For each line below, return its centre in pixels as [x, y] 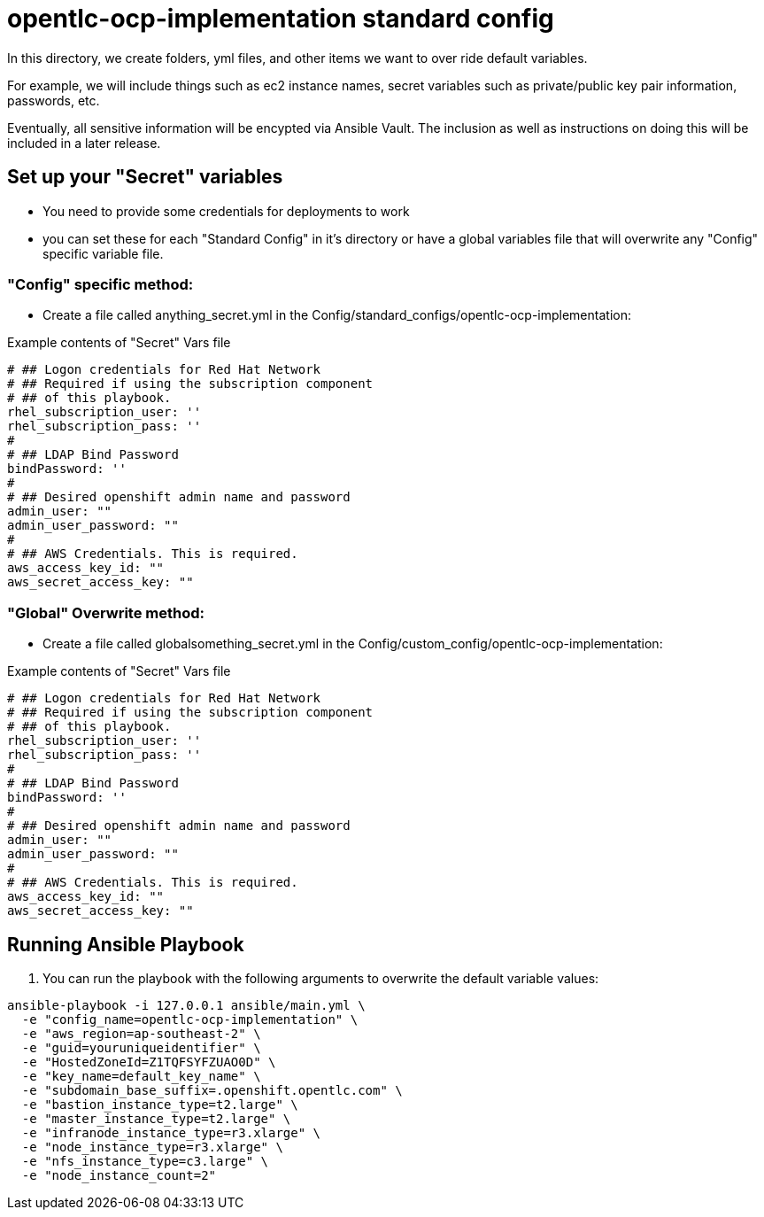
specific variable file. [103, 253]
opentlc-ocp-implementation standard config [281, 19]
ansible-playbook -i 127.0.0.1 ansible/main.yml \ [186, 1005]
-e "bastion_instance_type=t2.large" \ [160, 1104]
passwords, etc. [54, 100]
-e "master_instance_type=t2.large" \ [156, 1118]
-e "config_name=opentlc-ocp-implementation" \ [190, 1019]
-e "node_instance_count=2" [119, 1175]
